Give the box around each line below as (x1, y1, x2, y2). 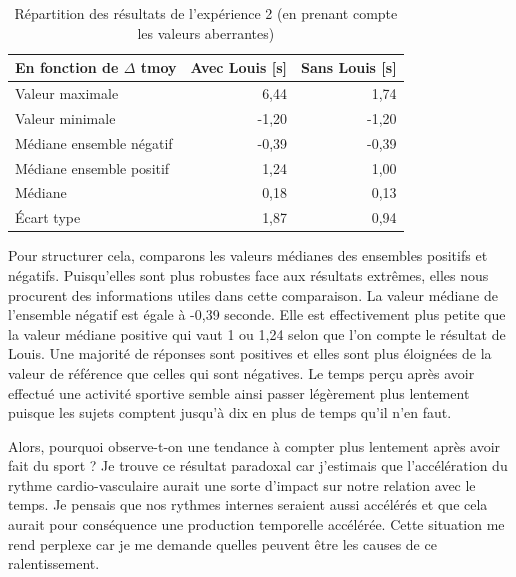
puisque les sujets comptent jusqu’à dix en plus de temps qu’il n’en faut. (8, 402, 452, 423)
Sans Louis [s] (301, 57, 397, 78)
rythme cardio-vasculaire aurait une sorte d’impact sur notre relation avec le (8, 474, 476, 495)
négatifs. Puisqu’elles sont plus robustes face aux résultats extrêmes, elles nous (8, 264, 489, 285)
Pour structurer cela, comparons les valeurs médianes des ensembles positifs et (8, 245, 488, 266)
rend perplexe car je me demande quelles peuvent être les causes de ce (8, 533, 437, 554)
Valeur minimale (15, 107, 116, 128)
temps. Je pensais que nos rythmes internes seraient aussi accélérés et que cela (8, 494, 488, 515)
